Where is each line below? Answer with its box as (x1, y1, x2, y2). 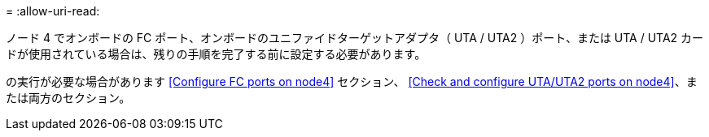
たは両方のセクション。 (6, 91, 131, 105)
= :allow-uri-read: (6, 4, 100, 18)
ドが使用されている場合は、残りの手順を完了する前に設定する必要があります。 (6, 47, 427, 61)
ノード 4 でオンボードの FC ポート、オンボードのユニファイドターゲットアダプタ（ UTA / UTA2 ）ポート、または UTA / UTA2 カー (6, 31, 704, 45)
